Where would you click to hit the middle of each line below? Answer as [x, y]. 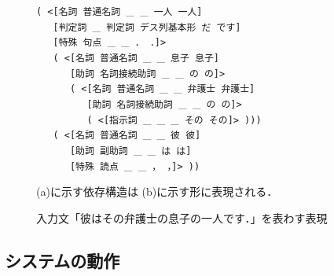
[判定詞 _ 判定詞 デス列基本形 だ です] [147, 26]
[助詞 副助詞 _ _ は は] [130, 149]
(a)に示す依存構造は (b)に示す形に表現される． [157, 191]
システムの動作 [62, 260]
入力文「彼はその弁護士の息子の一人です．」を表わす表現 [182, 217]
